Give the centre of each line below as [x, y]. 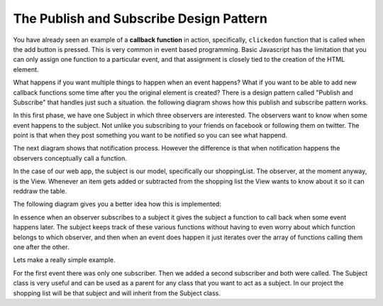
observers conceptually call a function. [70, 158]
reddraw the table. [40, 191]
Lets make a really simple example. [64, 260]
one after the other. [41, 247]
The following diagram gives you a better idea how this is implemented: [117, 204]
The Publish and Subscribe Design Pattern [140, 18]
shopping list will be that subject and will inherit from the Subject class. [117, 293]
